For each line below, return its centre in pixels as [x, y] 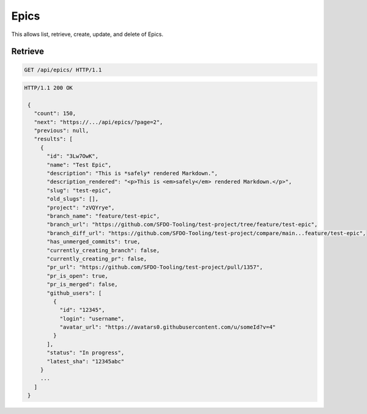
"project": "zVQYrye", [81, 207]
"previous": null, [61, 131]
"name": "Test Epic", [79, 165]
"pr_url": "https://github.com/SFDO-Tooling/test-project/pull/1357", [155, 267]
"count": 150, [55, 114]
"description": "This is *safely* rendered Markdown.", [132, 173]
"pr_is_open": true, [77, 276]
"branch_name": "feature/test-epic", [103, 216]
